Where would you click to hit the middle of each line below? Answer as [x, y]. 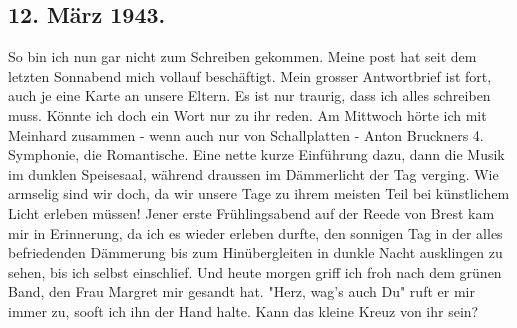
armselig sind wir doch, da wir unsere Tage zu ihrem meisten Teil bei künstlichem [259, 193]
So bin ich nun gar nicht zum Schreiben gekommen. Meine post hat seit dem [242, 56]
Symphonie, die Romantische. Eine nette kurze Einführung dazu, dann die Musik [256, 154]
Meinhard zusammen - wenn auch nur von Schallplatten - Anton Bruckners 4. [246, 134]
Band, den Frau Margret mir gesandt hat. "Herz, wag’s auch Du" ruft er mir [241, 291]
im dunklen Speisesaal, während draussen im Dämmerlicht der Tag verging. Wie [253, 173]
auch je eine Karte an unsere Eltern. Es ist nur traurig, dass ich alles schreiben [249, 95]
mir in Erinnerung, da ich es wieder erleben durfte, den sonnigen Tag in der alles [255, 232]
